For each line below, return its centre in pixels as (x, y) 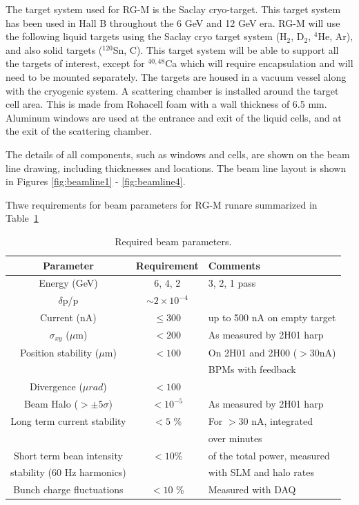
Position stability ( (59, 352)
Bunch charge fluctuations (68, 489)
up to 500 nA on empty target (272, 317)
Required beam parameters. (173, 241)
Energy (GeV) (68, 283)
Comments (234, 265)
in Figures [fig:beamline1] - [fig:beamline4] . (96, 181)
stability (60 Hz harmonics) (68, 472)
